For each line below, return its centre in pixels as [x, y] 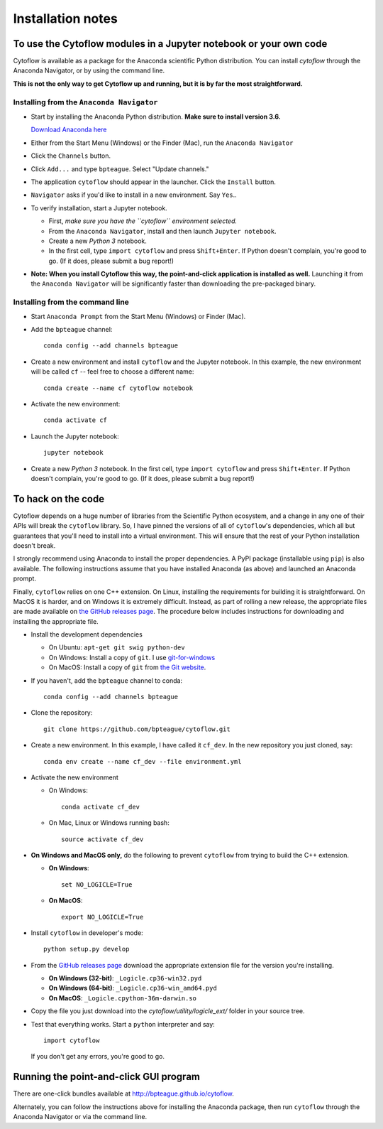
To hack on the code [59, 498]
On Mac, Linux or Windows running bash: [109, 823]
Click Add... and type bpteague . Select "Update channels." [120, 169]
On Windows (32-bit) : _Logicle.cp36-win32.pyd [125, 978]
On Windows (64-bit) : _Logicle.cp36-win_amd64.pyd [133, 988]
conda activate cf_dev [101, 807]
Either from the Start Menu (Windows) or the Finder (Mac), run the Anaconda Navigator [162, 143]
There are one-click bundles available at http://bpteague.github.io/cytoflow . [123, 1093]
